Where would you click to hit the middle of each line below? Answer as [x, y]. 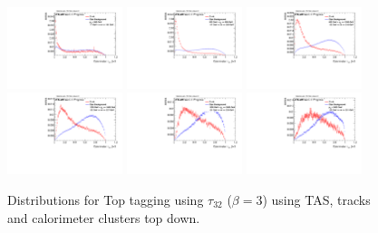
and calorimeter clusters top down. [104, 217]
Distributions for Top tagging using [106, 199]
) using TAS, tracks [316, 199]
